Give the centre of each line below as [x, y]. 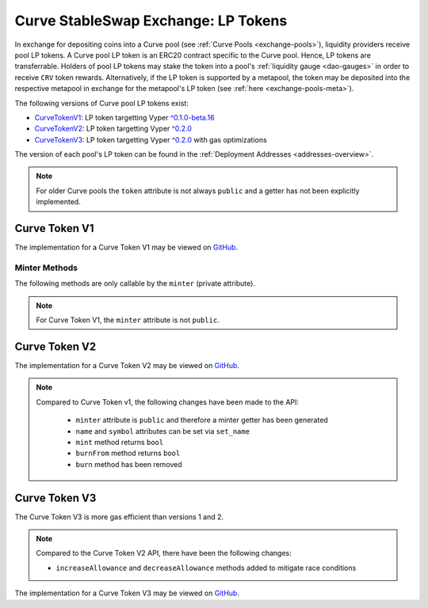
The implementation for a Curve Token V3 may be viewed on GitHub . [127, 593]
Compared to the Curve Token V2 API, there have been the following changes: [164, 553]
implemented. [58, 202]
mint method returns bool [120, 442]
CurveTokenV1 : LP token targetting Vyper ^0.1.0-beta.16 [124, 117]
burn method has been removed [129, 464]
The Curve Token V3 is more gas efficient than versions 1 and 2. [119, 517]
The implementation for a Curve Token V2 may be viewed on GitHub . [127, 365]
